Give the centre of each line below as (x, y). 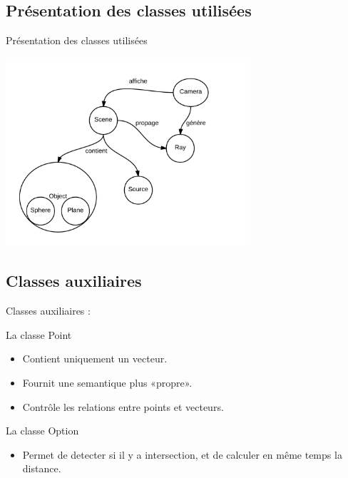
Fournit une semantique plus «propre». (107, 382)
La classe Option (42, 431)
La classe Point (39, 334)
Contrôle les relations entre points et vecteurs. (123, 406)
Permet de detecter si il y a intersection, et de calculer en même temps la (182, 454)
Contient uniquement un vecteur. (95, 358)
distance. (42, 468)
